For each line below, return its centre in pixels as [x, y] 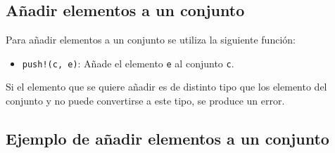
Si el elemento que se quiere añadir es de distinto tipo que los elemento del [166, 87]
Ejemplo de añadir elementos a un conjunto [167, 139]
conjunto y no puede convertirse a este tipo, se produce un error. [145, 101]
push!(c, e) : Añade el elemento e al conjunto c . [128, 63]
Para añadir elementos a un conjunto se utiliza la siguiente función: [151, 40]
